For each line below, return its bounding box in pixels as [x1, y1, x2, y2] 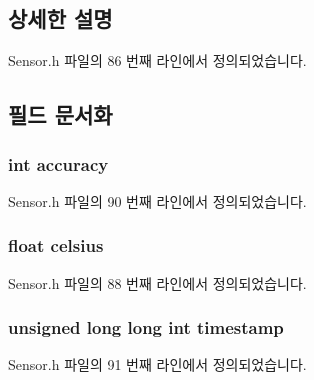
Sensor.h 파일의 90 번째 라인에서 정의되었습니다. [8, 190, 307, 211]
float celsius [8, 233, 104, 258]
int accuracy [8, 151, 109, 176]
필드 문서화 [8, 99, 113, 130]
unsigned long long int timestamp [8, 315, 284, 340]
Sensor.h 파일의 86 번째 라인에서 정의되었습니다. [8, 50, 307, 71]
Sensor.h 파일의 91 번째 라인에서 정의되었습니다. [8, 354, 307, 375]
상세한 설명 [8, 3, 113, 34]
